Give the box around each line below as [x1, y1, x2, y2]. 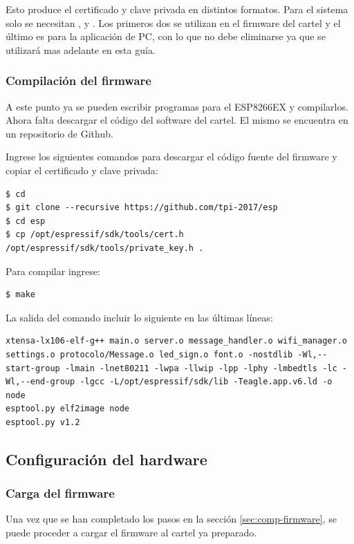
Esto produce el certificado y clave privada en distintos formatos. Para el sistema [6, 2, 348, 16]
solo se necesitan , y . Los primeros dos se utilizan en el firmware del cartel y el [6, 15, 341, 30]
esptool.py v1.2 [6, 417, 80, 427]
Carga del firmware [6, 485, 115, 502]
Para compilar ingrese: [6, 263, 100, 278]
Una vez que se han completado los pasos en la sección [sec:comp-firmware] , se [6, 512, 337, 526]
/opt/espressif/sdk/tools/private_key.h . [6, 243, 204, 253]
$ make [6, 290, 35, 300]
